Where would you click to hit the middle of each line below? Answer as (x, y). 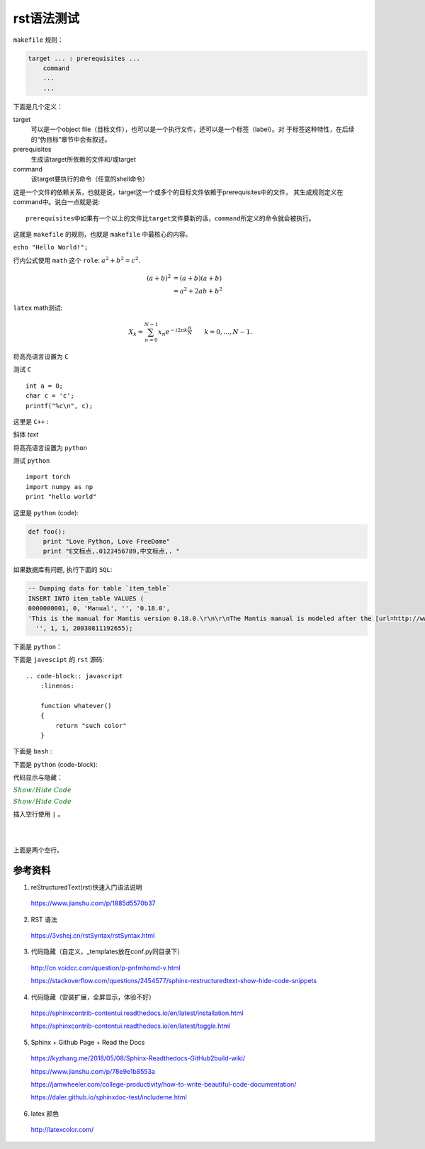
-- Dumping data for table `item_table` (99, 589)
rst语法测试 (46, 18)
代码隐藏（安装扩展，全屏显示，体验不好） (93, 997)
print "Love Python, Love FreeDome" (106, 542)
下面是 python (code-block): (56, 764)
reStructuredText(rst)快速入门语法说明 (86, 887)
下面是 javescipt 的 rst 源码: (58, 660)
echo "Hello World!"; (51, 247)
